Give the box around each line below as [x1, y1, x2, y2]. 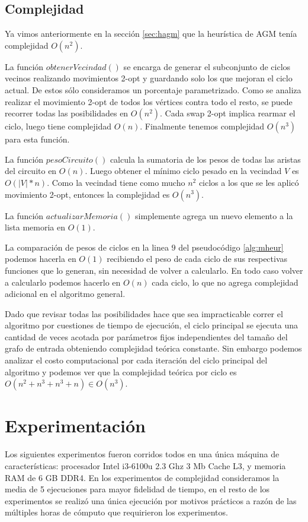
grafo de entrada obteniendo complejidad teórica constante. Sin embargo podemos [5, 342, 302, 355]
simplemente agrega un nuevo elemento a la [134, 209, 293, 222]
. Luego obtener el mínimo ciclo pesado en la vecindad [85, 164, 282, 177]
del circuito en [5, 164, 57, 177]
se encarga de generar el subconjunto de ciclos [123, 60, 291, 72]
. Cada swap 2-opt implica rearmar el [160, 107, 296, 119]
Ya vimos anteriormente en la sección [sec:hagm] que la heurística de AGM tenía [5, 27, 297, 40]
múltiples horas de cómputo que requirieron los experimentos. [5, 506, 228, 518]
